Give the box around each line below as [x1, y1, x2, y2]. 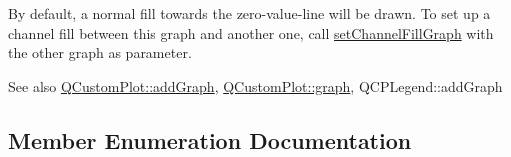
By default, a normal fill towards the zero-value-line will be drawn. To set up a [8, 3, 491, 23]
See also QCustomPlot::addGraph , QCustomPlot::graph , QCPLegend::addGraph [8, 75, 503, 96]
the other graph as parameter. [8, 42, 192, 63]
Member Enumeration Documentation [8, 124, 412, 155]
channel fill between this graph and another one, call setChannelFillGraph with [8, 22, 494, 43]
